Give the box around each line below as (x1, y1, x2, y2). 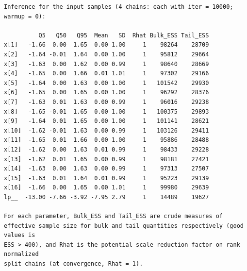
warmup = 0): (4, 13, 46, 20)
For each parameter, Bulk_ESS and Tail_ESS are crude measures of (4, 213, 223, 220)
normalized (4, 251, 39, 258)
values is (4, 232, 35, 239)
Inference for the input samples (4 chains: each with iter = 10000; (4, 3, 233, 10)
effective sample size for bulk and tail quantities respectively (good (4, 222, 244, 229)
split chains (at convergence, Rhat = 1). (4, 260, 143, 268)
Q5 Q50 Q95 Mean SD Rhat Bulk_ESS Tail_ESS (38, 32, 209, 39)
